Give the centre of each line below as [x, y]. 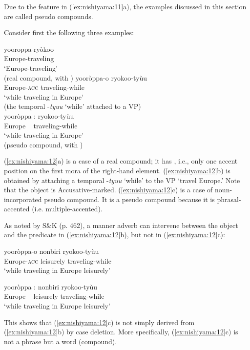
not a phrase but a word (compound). [61, 341]
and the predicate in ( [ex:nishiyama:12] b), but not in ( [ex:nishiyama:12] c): [115, 235]
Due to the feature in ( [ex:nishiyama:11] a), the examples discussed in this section [125, 6]
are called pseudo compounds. [49, 16]
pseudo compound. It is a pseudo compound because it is [129, 199]
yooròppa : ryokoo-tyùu [39, 115]
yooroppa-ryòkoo [29, 49]
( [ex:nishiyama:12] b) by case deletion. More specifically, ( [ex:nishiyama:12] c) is [121, 332]
